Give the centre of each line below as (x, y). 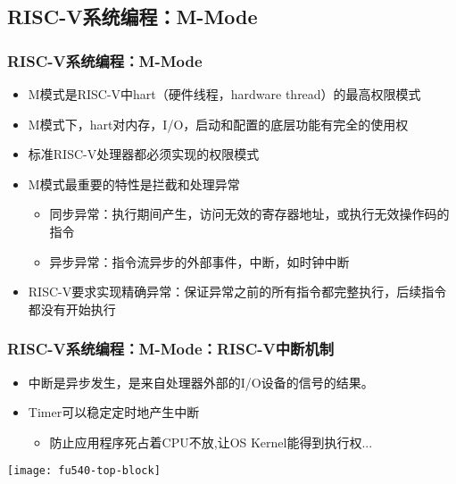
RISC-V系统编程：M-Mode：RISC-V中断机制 (171, 349)
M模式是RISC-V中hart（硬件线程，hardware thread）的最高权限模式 (224, 94)
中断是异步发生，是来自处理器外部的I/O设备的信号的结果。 (201, 382)
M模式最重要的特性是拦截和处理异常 (134, 184)
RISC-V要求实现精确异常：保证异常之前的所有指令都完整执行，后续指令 (237, 292)
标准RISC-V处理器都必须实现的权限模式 (144, 154)
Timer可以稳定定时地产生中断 (114, 412)
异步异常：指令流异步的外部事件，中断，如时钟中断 (199, 261)
